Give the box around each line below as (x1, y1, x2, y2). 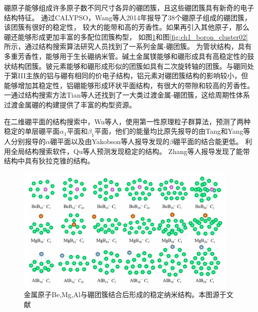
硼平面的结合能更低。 (173, 136, 243, 146)
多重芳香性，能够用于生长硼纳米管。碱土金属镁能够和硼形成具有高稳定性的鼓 (4, 51, 254, 61)
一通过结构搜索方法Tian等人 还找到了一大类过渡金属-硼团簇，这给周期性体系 (4, 90, 250, 100)
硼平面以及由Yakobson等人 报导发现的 (50, 136, 170, 146)
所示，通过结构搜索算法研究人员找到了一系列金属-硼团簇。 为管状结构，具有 (4, 41, 252, 52)
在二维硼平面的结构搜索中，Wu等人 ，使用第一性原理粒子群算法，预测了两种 (4, 116, 251, 126)
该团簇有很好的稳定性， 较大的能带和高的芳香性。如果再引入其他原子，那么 (4, 22, 250, 32)
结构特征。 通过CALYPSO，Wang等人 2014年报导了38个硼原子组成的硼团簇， (4, 12, 252, 22)
